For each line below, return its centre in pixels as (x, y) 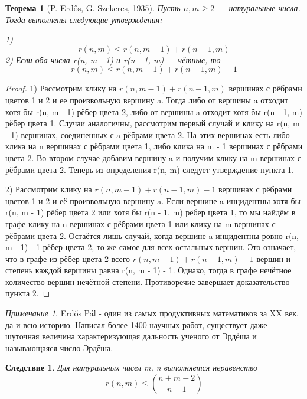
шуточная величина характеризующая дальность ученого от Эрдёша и (131, 336)
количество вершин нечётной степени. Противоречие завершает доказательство (148, 281)
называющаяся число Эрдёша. (59, 347)
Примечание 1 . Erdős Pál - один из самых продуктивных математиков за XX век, (152, 313)
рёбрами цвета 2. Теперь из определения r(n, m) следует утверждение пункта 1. (150, 169)
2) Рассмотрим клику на (49, 189)
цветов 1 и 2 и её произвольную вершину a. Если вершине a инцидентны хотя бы (153, 200)
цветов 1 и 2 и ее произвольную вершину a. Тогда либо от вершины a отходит (147, 99)
